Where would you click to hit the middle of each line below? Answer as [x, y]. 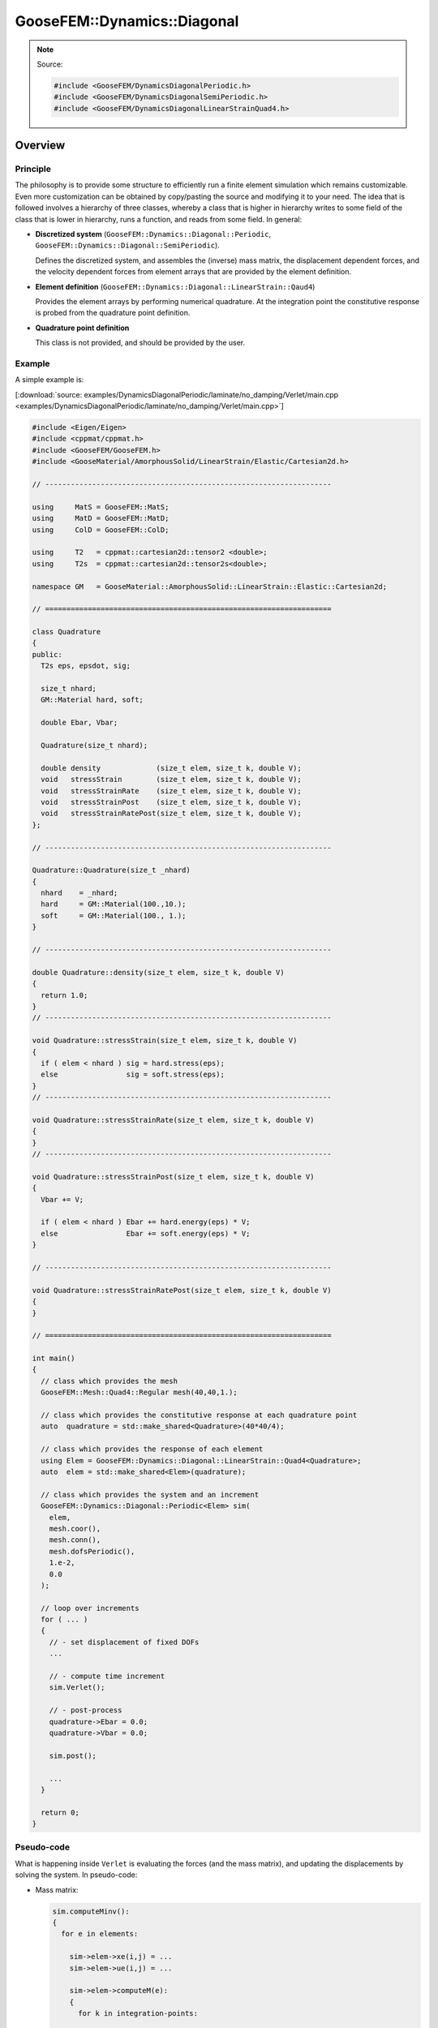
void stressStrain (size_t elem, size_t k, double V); [171, 780]
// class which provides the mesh [109, 1381]
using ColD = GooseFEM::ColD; [101, 530]
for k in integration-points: [138, 2013]
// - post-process [86, 1710]
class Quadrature [67, 632]
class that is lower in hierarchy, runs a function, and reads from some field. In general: [159, 219]
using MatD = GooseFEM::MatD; [101, 518]
